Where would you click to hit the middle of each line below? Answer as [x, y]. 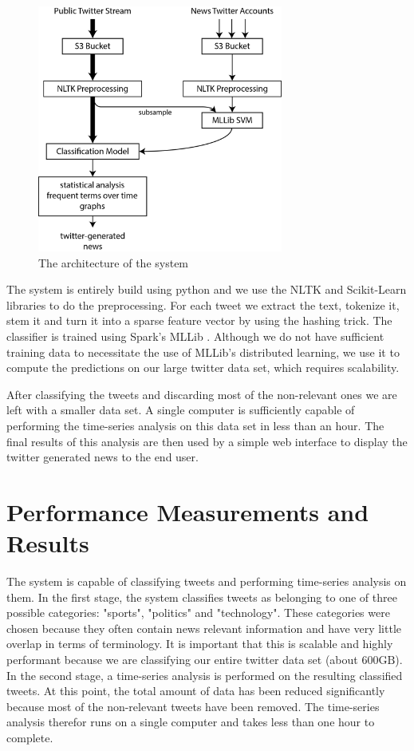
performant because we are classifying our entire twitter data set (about [182, 660]
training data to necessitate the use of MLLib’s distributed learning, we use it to [203, 352]
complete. [30, 738]
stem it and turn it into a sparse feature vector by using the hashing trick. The [199, 320]
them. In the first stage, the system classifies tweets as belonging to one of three [202, 597]
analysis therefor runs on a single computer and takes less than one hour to [191, 722]
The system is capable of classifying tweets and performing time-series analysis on [207, 581]
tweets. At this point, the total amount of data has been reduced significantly [196, 691]
